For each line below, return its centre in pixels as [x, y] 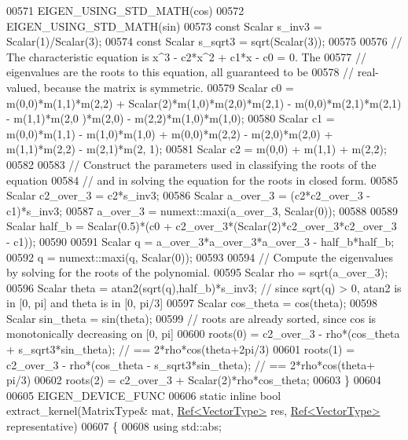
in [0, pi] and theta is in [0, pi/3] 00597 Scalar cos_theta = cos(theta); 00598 [192, 303]
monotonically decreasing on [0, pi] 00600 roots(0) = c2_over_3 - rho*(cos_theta [203, 334]
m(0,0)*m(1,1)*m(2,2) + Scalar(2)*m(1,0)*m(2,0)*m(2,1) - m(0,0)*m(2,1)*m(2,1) [204, 103]
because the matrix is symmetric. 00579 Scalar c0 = [169, 87]
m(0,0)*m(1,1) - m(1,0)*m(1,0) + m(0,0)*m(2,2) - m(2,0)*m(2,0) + [170, 133]
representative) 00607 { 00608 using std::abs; [114, 426]
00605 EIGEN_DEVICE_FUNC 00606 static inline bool [144, 395]
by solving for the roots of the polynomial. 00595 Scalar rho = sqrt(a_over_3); [197, 272]
